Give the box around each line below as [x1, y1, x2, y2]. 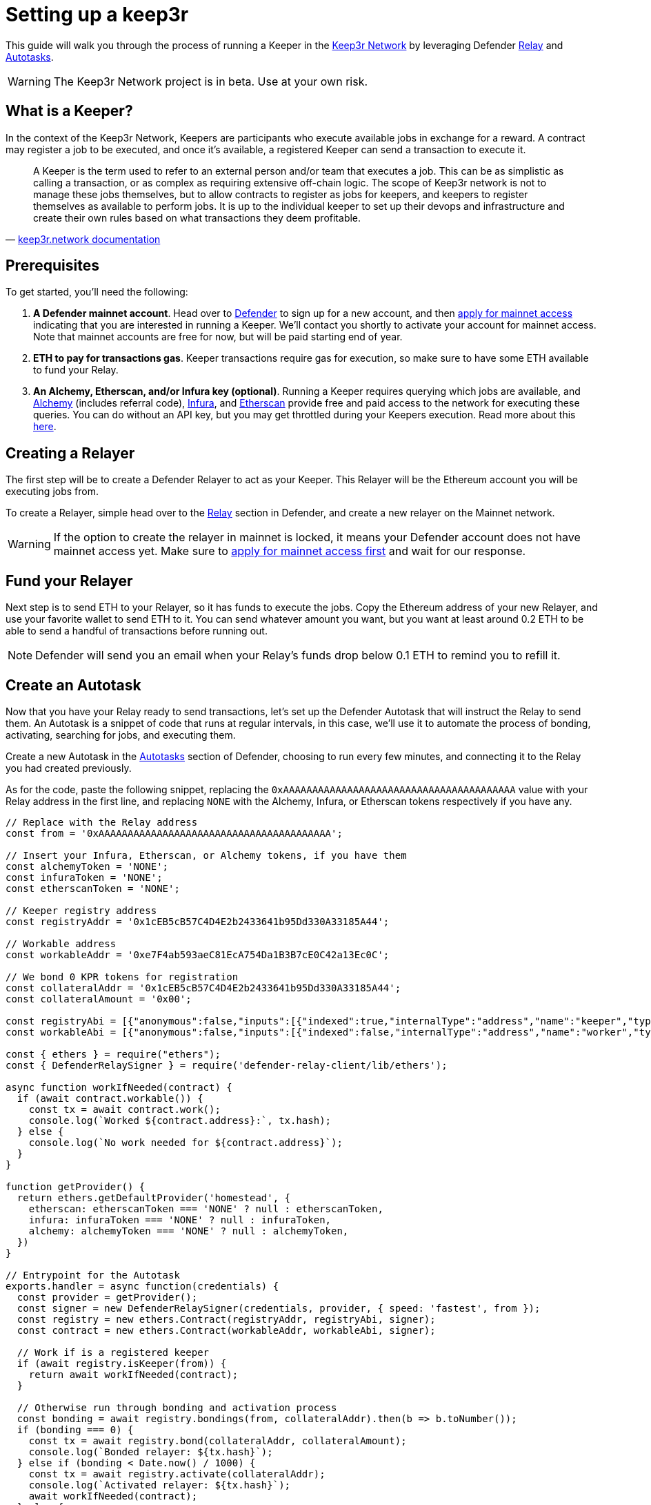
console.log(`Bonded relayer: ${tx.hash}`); [28, 1446, 273, 1457]
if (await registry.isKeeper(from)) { [17, 1357, 227, 1369]
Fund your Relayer [6, 572, 133, 590]
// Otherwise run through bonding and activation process [17, 1401, 337, 1413]
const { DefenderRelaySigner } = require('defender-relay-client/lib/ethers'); [6, 1059, 448, 1071]
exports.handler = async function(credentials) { [6, 1280, 279, 1292]
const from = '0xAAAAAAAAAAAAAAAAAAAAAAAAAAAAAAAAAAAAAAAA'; [6, 827, 343, 839]
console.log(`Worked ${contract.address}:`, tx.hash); [28, 1114, 332, 1126]
